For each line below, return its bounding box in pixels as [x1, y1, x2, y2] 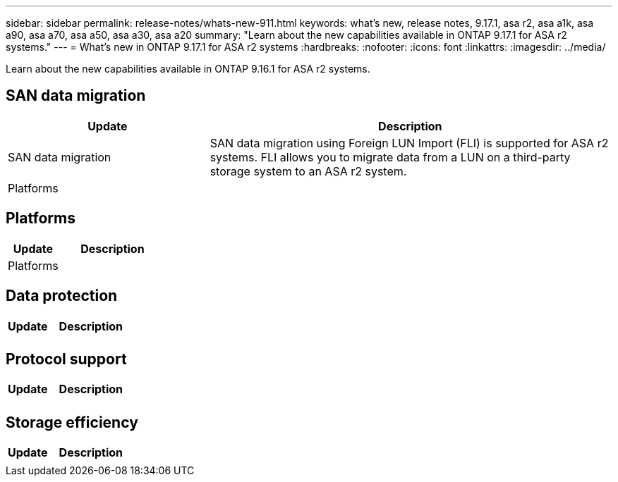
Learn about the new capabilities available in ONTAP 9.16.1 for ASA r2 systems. [6, 63, 370, 75]
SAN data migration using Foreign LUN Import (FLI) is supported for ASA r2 [210, 135, 609, 150]
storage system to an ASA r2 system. [210, 163, 407, 178]
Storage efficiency [6, 413, 138, 431]
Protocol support [6, 350, 127, 368]
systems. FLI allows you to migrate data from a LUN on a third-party [210, 149, 571, 164]
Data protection [6, 287, 118, 305]
